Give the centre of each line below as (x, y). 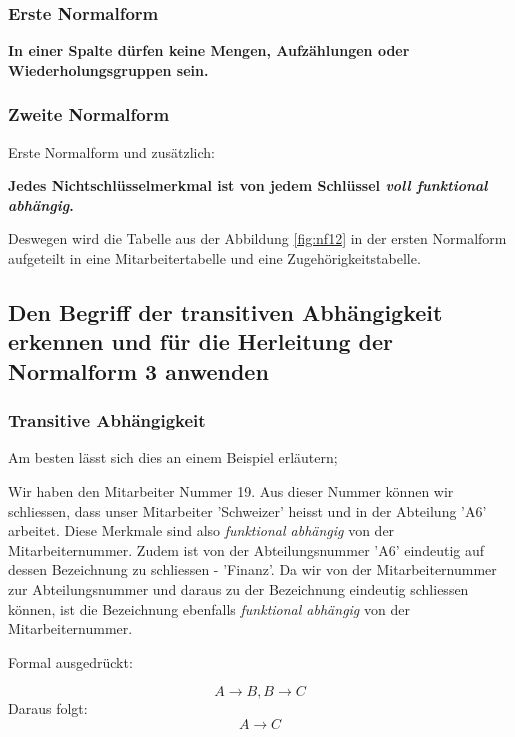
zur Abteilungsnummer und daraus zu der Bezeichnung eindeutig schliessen (238, 588)
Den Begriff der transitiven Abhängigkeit (225, 311)
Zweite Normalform (89, 114)
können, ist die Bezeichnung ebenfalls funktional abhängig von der (209, 608)
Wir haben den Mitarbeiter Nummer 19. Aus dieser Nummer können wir (231, 490)
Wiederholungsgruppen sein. (108, 69)
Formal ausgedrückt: (70, 661)
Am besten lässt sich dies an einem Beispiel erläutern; (173, 457)
